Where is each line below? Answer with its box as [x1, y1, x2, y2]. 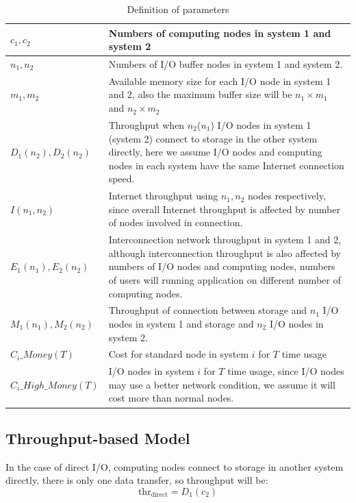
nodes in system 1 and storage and [108, 316, 254, 330]
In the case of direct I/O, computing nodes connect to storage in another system [5, 459, 344, 474]
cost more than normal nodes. [108, 391, 234, 405]
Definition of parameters [127, 2, 229, 16]
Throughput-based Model [5, 427, 190, 448]
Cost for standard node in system [108, 347, 249, 361]
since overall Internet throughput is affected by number [108, 201, 340, 216]
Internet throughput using [108, 188, 218, 203]
